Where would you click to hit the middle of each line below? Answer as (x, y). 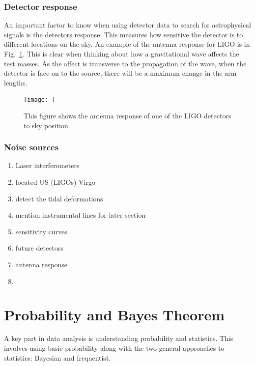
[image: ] (40, 100)
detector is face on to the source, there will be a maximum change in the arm (120, 73)
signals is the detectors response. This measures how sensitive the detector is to (124, 34)
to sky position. (47, 125)
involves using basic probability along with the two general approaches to (114, 348)
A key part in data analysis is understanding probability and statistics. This (119, 338)
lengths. (16, 82)
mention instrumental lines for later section (81, 215)
